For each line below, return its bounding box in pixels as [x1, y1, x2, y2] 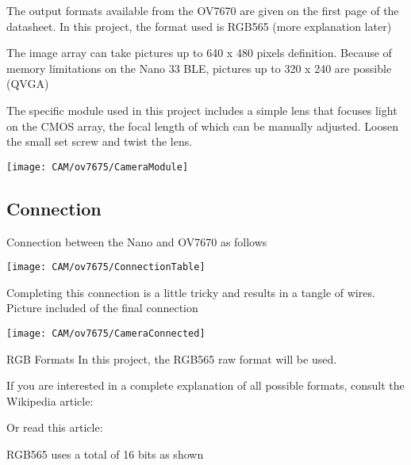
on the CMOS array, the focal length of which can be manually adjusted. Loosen [6, 117, 398, 134]
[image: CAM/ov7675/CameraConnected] [6, 328, 205, 340]
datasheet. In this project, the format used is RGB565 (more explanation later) [6, 17, 392, 34]
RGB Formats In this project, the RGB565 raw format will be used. [6, 350, 337, 367]
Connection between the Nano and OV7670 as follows [6, 233, 267, 250]
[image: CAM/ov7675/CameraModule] [6, 161, 189, 173]
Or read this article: [6, 419, 103, 436]
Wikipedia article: [6, 392, 94, 409]
